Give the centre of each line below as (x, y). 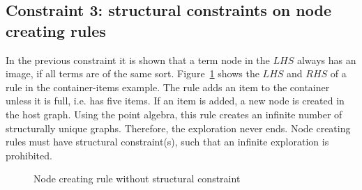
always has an (326, 60)
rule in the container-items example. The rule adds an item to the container (168, 87)
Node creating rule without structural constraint (137, 179)
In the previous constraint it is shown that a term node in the (138, 60)
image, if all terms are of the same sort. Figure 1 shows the (133, 73)
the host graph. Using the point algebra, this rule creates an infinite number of (174, 114)
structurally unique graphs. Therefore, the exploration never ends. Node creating (178, 128)
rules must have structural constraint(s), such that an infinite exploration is (167, 142)
